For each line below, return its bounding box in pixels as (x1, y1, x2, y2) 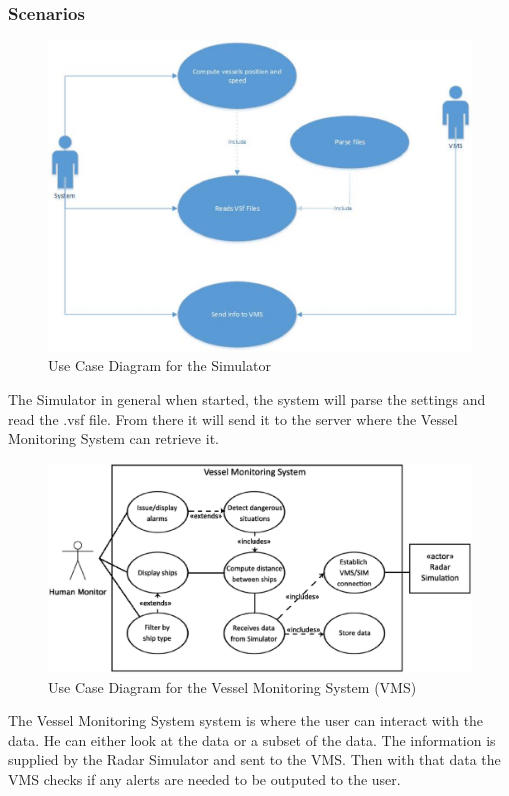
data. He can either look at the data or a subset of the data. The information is (8, 729, 496, 750)
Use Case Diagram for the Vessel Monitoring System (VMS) (48, 676, 417, 697)
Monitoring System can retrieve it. (8, 428, 219, 449)
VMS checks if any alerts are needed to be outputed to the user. (8, 769, 401, 790)
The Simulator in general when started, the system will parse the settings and (8, 388, 486, 409)
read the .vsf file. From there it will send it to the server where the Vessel (8, 408, 458, 429)
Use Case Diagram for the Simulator (48, 355, 271, 376)
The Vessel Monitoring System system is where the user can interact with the (8, 710, 484, 731)
